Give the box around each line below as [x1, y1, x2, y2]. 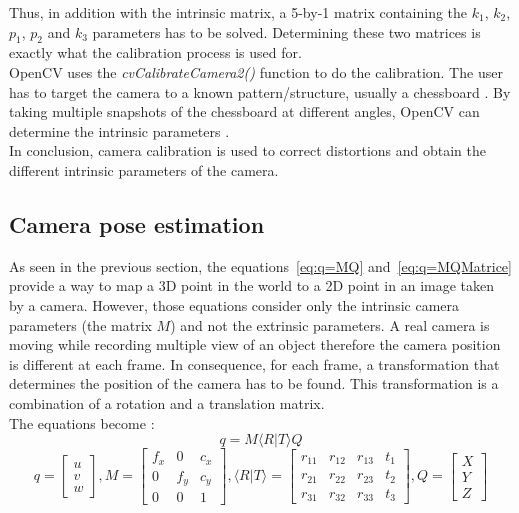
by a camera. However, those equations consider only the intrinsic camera [9, 294, 460, 315]
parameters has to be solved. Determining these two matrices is [92, 21, 481, 42]
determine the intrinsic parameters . [9, 120, 230, 141]
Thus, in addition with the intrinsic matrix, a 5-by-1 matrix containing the [9, 2, 468, 22]
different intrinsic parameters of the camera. [9, 159, 279, 180]
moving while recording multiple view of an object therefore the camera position [9, 334, 501, 355]
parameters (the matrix [9, 314, 152, 335]
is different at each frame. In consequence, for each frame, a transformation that [9, 353, 500, 374]
